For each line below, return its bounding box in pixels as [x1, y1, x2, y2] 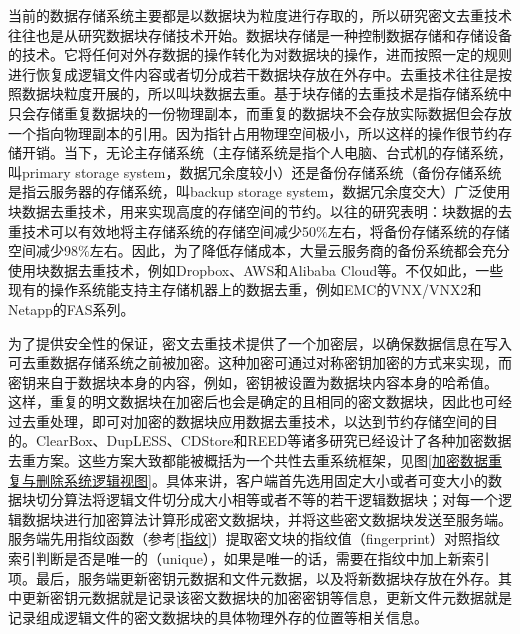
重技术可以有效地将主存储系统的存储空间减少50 [8, 220, 316, 241]
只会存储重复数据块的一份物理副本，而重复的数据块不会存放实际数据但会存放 [8, 102, 512, 123]
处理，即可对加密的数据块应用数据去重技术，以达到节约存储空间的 [49, 410, 484, 431]
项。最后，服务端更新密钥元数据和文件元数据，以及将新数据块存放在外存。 [8, 567, 498, 588]
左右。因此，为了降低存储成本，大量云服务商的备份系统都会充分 [89, 240, 510, 261]
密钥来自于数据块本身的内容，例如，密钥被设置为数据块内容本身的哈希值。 [8, 371, 498, 392]
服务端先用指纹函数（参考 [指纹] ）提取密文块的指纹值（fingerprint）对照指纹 [8, 528, 501, 549]
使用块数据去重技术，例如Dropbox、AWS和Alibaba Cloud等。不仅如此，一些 [8, 259, 504, 280]
